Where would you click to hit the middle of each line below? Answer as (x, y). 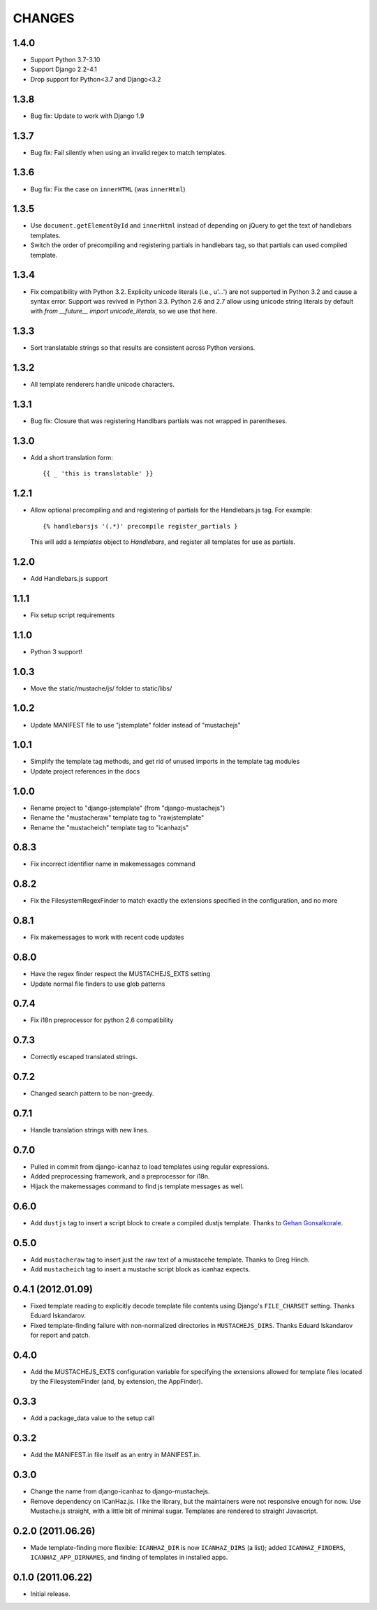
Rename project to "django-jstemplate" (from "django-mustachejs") (128, 808)
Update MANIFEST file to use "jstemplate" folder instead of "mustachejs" (135, 725)
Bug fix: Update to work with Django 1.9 (87, 116)
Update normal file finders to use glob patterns (98, 984)
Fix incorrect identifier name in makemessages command (113, 864)
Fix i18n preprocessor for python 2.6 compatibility (102, 1020)
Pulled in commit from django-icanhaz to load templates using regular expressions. (150, 1167)
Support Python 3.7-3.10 (65, 60)
